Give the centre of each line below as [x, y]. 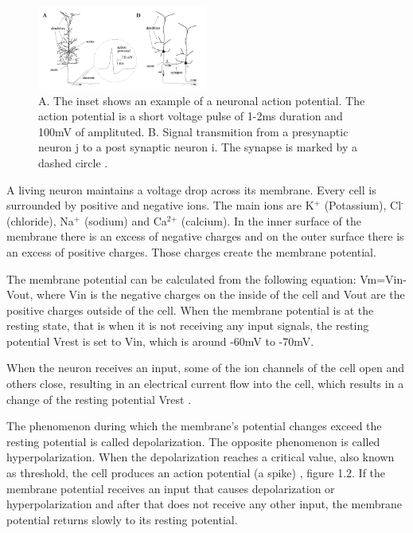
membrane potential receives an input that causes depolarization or [171, 488]
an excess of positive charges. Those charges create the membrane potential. [191, 251]
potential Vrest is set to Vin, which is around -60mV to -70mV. [160, 341]
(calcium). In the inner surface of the [271, 220]
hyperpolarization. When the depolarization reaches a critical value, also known [201, 457]
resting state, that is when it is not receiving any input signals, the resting [188, 325]
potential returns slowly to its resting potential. [122, 519]
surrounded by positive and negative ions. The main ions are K [160, 205]
